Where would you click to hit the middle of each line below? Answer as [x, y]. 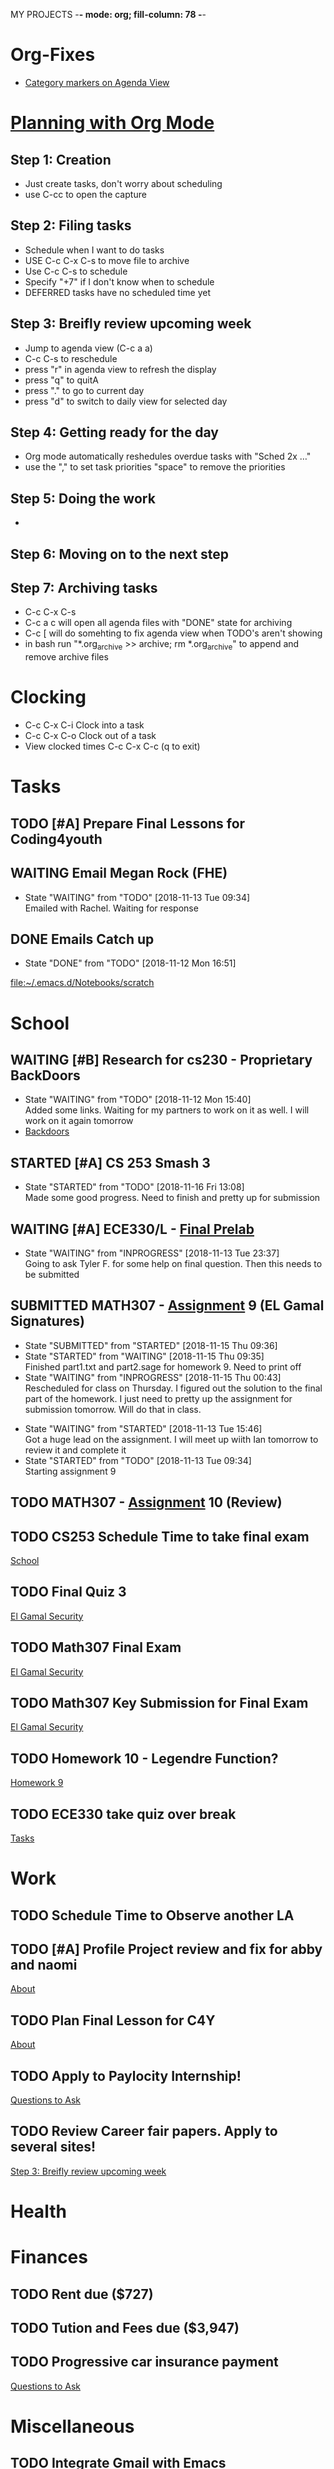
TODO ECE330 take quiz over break [123, 1814]
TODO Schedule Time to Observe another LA [152, 1915]
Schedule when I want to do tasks [94, 250]
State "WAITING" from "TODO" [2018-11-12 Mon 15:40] [138, 1100]
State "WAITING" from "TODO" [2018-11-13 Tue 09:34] [137, 897]
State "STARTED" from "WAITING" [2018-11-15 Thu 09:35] [144, 1356]
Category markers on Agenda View [97, 82]
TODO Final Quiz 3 [68, 1592]
